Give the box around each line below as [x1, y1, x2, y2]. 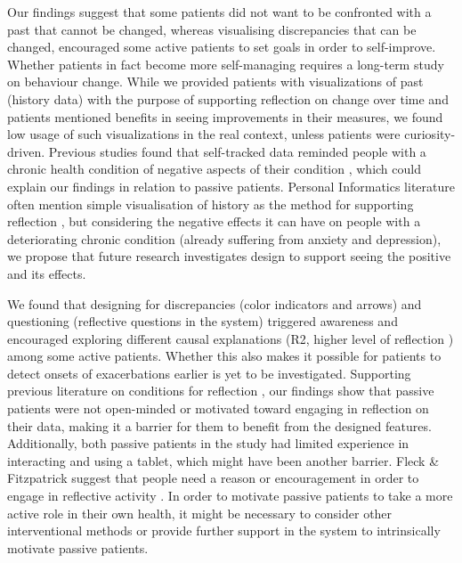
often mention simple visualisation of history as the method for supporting [7, 194, 414, 213]
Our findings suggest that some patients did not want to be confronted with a [7, 3, 432, 20]
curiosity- [404, 125, 456, 143]
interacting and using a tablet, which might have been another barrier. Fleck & [7, 451, 440, 469]
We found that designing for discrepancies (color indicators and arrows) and [7, 294, 422, 313]
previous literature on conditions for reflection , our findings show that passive [7, 381, 434, 400]
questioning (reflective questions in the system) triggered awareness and [7, 312, 398, 330]
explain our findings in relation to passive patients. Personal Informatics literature [7, 176, 455, 195]
